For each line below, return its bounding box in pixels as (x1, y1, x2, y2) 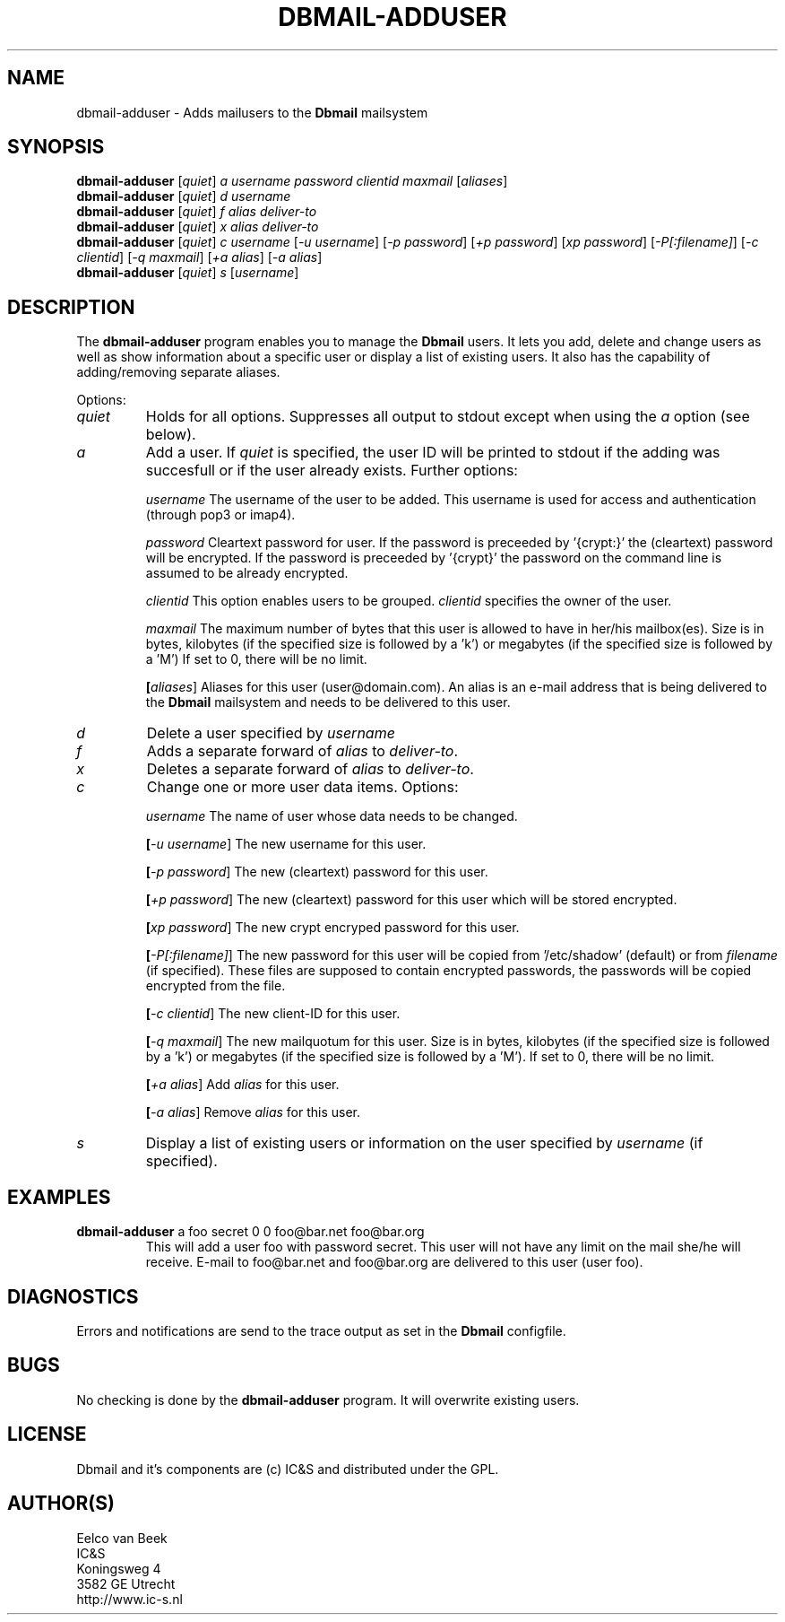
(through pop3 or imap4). (145, 507, 296, 523)
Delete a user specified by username (146, 724, 395, 743)
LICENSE (7, 1423, 87, 1446)
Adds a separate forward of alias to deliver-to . (146, 742, 459, 761)
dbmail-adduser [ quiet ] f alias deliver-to (76, 204, 317, 220)
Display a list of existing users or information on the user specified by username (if (145, 1134, 703, 1153)
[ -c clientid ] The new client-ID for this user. (145, 1006, 401, 1022)
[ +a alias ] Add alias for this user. (145, 1077, 340, 1093)
